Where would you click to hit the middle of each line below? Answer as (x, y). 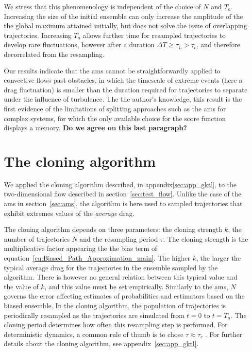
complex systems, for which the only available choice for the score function (115, 118)
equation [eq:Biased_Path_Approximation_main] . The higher (97, 258)
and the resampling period (119, 238)
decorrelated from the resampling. (54, 54)
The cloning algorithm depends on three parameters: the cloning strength (113, 229)
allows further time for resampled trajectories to (154, 35)
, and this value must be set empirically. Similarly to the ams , (136, 286)
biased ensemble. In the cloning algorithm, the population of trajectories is (115, 305)
